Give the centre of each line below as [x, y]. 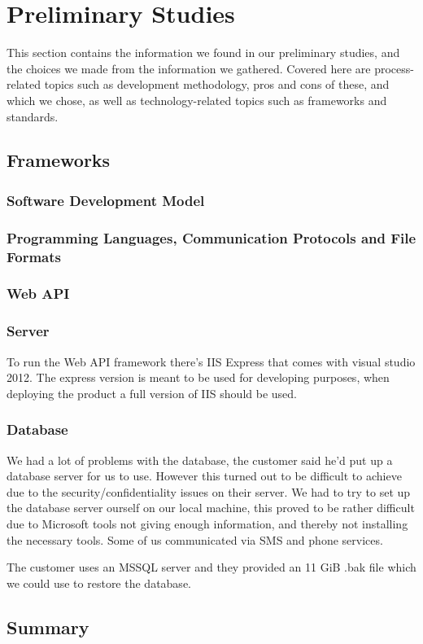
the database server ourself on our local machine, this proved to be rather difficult [211, 508]
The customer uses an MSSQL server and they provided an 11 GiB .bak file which [211, 567]
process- [394, 68]
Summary [48, 626]
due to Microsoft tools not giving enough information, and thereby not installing [207, 523]
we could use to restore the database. [99, 583]
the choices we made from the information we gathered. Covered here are [189, 68]
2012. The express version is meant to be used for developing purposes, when [198, 377]
